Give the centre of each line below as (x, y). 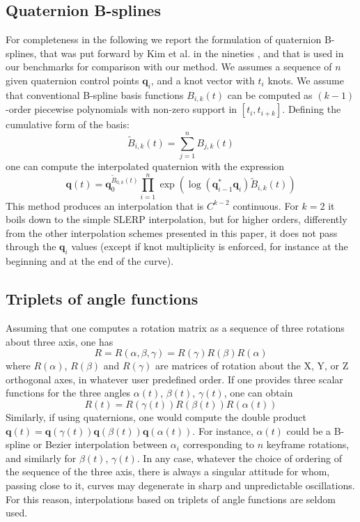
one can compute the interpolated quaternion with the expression (145, 166)
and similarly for (41, 458)
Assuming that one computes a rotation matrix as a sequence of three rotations (175, 328)
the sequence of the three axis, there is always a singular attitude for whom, (168, 471)
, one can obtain (258, 393)
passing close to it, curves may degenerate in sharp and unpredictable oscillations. (180, 485)
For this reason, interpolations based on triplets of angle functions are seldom (171, 499)
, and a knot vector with (203, 80)
